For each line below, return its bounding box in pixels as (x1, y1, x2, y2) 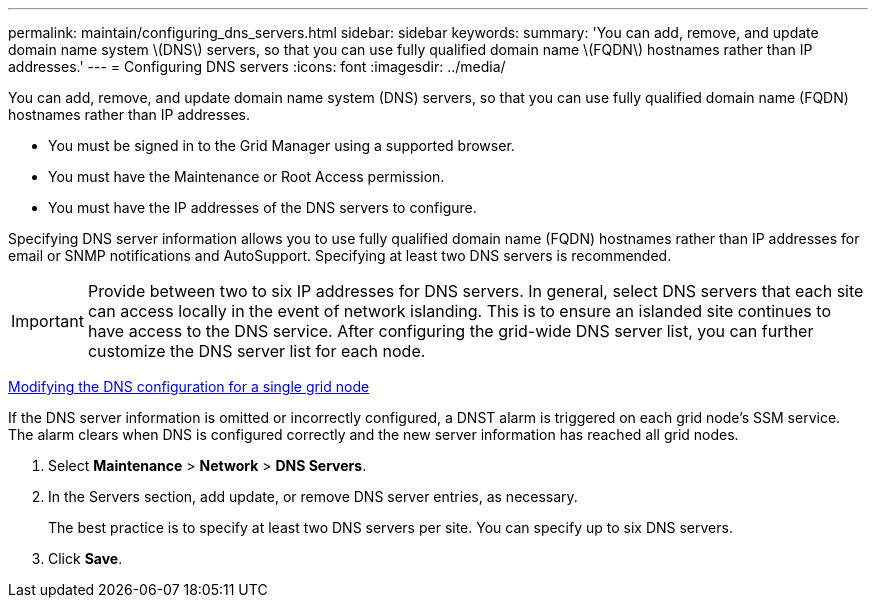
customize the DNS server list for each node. (87, 341, 426, 361)
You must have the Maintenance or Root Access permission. (48, 168, 445, 185)
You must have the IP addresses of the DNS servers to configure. (48, 199, 477, 216)
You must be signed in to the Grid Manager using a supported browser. (48, 137, 515, 154)
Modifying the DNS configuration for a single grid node (8, 378, 370, 395)
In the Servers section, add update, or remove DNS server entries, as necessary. (48, 488, 578, 505)
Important (11, 311, 84, 331)
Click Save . (48, 550, 123, 567)
